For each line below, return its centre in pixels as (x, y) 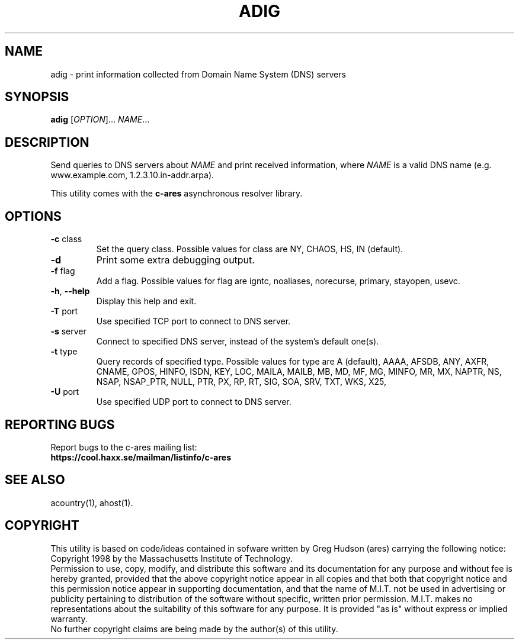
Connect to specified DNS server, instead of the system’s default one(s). (238, 342)
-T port (64, 311)
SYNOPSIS (37, 97)
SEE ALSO (35, 480)
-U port (65, 392)
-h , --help (70, 291)
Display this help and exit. (146, 301)
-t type (64, 352)
